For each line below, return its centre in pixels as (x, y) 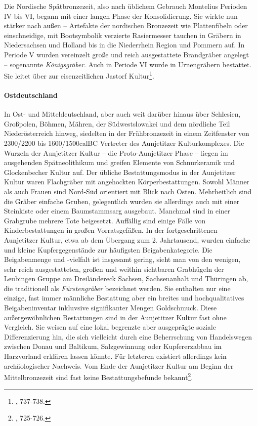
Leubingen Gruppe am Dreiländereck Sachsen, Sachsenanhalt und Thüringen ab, (126, 278)
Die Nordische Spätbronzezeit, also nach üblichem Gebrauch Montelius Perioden (126, 6)
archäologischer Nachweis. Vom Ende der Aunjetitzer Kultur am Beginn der (119, 365)
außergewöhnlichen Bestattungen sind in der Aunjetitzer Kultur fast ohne (115, 317)
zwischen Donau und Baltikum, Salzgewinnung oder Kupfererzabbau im (113, 346)
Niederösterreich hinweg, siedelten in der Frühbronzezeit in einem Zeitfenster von (127, 133)
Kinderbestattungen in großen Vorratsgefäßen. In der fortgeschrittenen (111, 230)
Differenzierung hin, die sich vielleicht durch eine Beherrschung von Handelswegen (128, 336)
